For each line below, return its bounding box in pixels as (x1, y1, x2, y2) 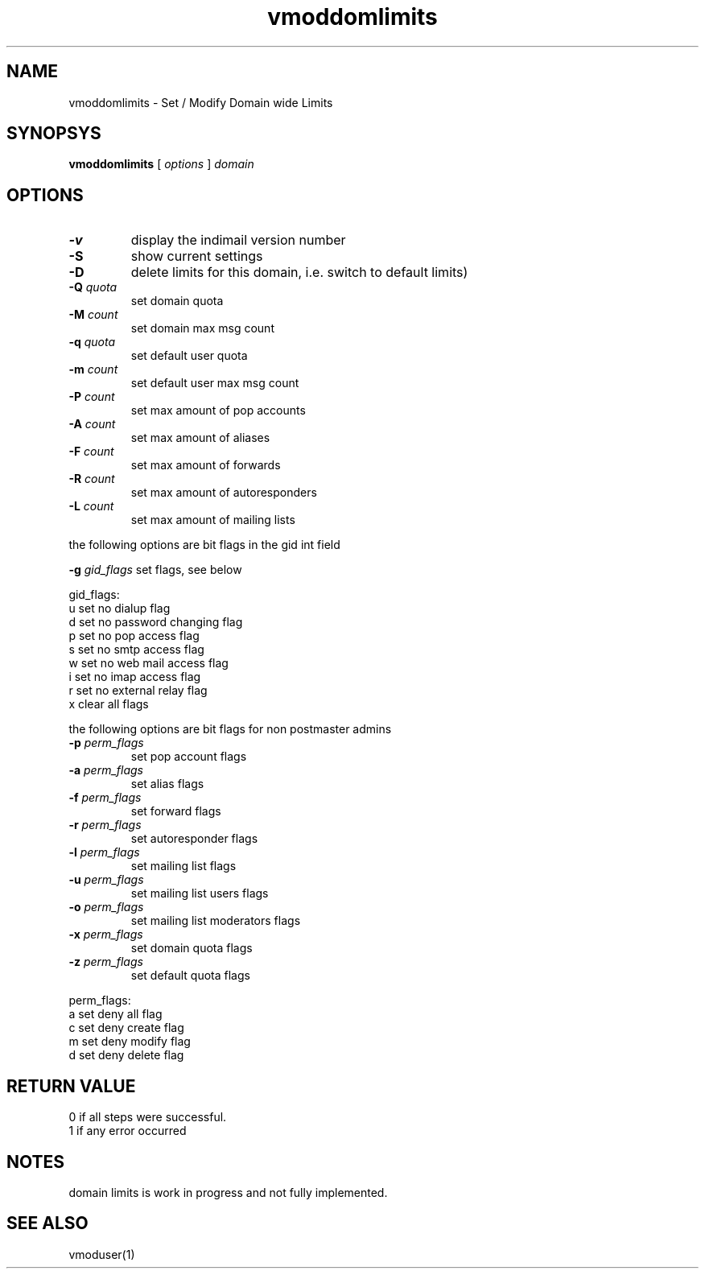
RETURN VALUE (6, 1075, 136, 1096)
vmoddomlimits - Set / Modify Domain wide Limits (68, 95, 333, 109)
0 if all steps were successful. (68, 1110, 227, 1124)
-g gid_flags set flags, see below (68, 563, 242, 577)
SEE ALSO (6, 1213, 89, 1234)
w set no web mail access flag (68, 656, 229, 671)
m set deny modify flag (68, 1034, 191, 1049)
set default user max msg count (130, 376, 299, 390)
